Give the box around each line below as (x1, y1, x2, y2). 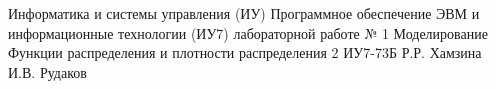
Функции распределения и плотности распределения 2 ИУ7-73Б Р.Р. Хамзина (8, 42, 482, 63)
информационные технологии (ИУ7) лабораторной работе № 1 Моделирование (8, 22, 488, 43)
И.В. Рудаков (8, 61, 87, 82)
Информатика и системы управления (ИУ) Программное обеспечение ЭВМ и (8, 3, 480, 23)
